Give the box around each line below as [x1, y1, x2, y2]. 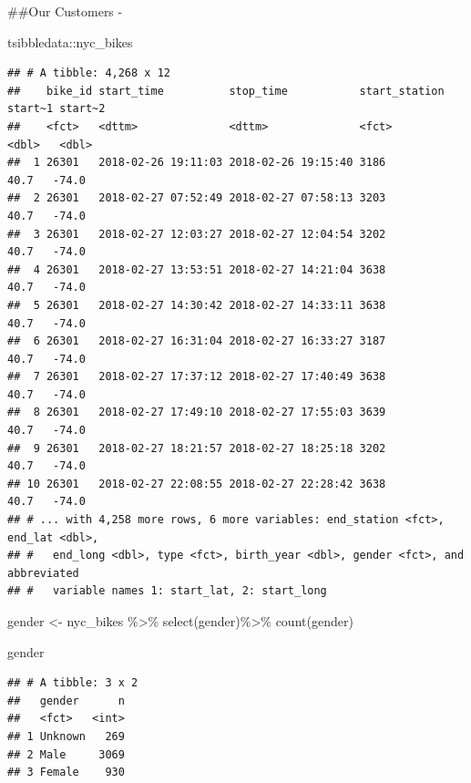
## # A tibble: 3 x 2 [7, 676, 138, 690]
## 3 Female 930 [7, 766, 125, 779]
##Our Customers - [7, 2, 123, 20]
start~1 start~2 [7, 102, 106, 116]
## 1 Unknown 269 [7, 729, 125, 743]
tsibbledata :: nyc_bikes [7, 32, 133, 51]
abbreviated [7, 566, 79, 580]
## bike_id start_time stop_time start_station [7, 84, 445, 98]
